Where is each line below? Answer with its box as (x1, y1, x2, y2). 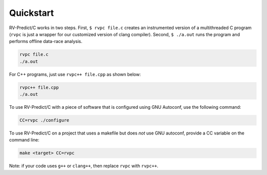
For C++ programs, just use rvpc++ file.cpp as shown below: (9, 71, 141, 77)
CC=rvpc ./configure (19, 118, 69, 123)
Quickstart (9, 7, 54, 18)
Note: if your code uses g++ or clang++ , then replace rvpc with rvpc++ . (9, 163, 158, 169)
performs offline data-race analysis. (9, 39, 83, 44)
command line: (9, 137, 40, 143)
